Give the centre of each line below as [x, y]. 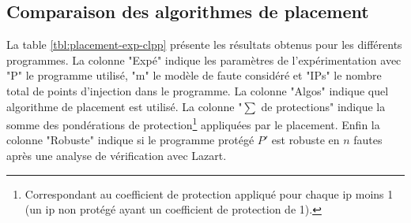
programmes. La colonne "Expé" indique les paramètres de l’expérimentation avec [204, 59]
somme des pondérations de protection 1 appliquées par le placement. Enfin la [193, 123]
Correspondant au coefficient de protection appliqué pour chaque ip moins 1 [209, 193]
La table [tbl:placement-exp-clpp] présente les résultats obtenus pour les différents [204, 45]
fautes [368, 140]
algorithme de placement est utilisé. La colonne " [124, 106]
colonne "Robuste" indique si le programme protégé [130, 140]
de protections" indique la [323, 106]
